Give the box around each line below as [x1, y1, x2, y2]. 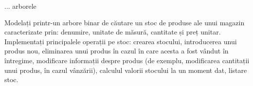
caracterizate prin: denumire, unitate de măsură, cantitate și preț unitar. [4, 27, 221, 37]
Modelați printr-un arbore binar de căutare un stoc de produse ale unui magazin [4, 17, 245, 27]
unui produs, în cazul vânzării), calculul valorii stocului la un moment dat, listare [4, 65, 247, 75]
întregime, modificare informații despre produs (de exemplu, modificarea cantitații [4, 55, 250, 65]
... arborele [4, 1, 36, 11]
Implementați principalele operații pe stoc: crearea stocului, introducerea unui [4, 36, 237, 46]
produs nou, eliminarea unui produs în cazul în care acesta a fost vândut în [4, 46, 229, 56]
